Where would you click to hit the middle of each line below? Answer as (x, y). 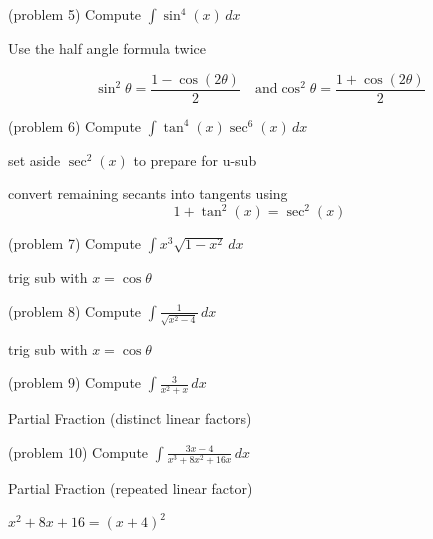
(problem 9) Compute (75, 382)
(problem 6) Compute (75, 125)
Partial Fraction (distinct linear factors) (130, 418)
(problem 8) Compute (75, 310)
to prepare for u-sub (195, 159)
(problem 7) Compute (75, 243)
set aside (34, 159)
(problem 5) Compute (75, 14)
